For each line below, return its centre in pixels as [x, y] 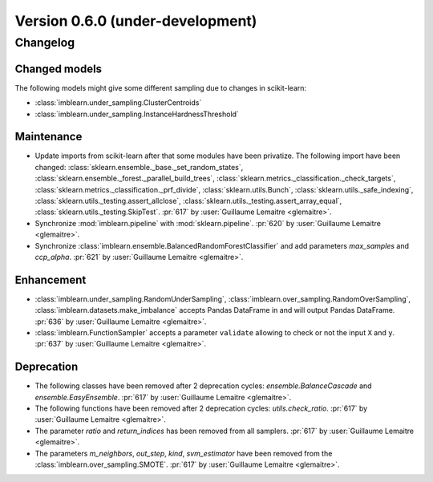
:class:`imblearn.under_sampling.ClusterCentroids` [118, 103]
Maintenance [49, 137]
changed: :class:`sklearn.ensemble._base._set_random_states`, [139, 167]
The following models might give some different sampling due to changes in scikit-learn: [161, 87]
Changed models [59, 69]
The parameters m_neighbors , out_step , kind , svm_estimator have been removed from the [184, 453]
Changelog [45, 43]
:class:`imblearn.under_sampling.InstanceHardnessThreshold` [137, 114]
